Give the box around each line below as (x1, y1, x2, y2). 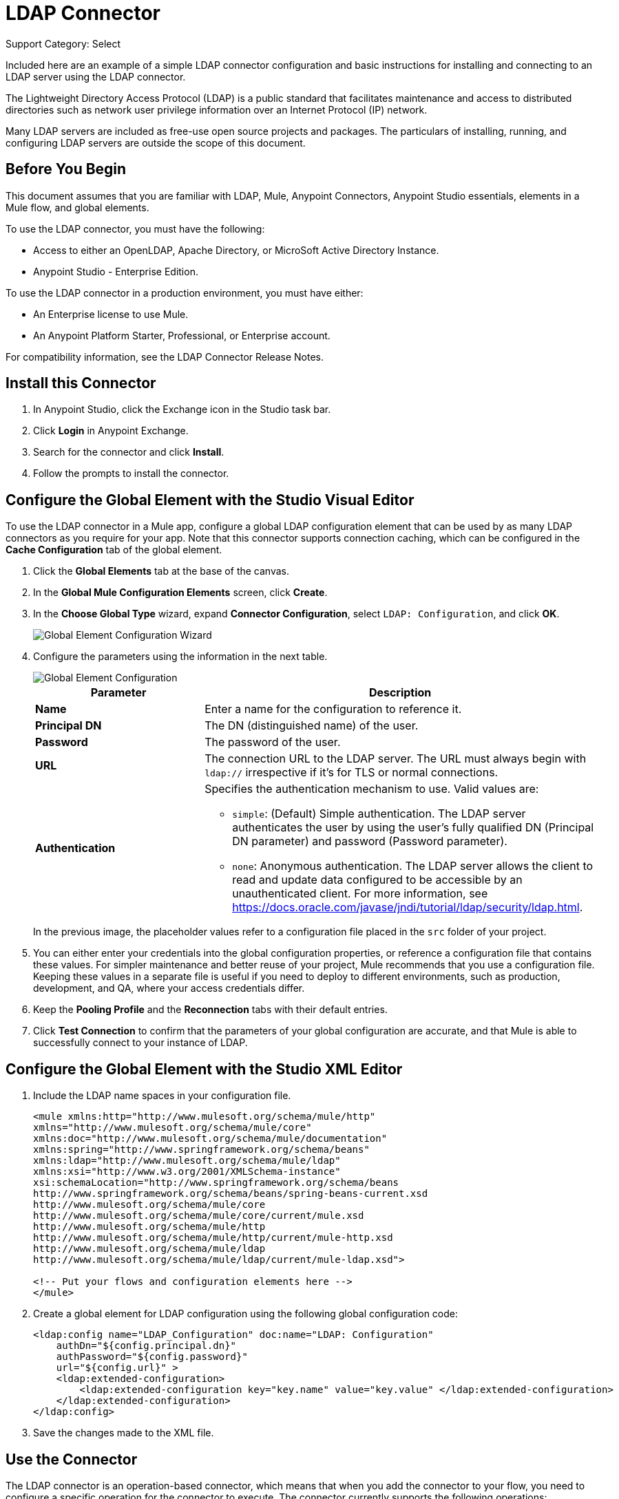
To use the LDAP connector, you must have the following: (6, 222, 265, 235)
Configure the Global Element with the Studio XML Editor (6, 1060, 403, 1078)
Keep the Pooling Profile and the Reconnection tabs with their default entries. (33, 1003, 388, 1016)
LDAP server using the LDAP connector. (6, 70, 186, 83)
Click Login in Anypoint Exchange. (33, 425, 189, 437)
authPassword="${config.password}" (56, 1351, 248, 1363)
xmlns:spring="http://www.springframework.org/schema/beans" (33, 1144, 370, 1156)
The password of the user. (204, 735, 341, 749)
